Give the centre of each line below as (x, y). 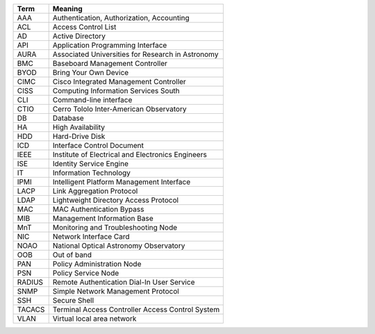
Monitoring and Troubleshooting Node (115, 227)
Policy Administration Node (97, 264)
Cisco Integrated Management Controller (119, 82)
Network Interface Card (91, 236)
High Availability (79, 127)
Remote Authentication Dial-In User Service (124, 282)
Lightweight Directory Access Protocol (116, 200)
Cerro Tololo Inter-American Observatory (119, 109)
